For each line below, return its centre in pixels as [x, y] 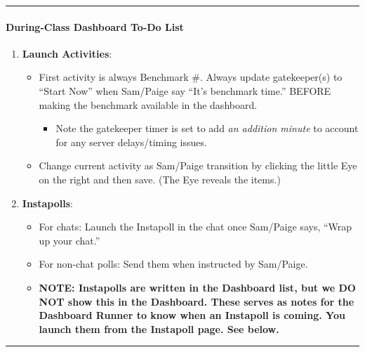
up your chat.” [69, 240]
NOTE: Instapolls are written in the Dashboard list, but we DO [197, 287]
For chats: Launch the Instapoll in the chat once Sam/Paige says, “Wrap [195, 227]
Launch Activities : [67, 53]
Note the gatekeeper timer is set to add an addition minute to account [207, 128]
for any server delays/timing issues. [131, 142]
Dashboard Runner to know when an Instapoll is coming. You [192, 315]
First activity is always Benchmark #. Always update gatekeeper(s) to [191, 77]
